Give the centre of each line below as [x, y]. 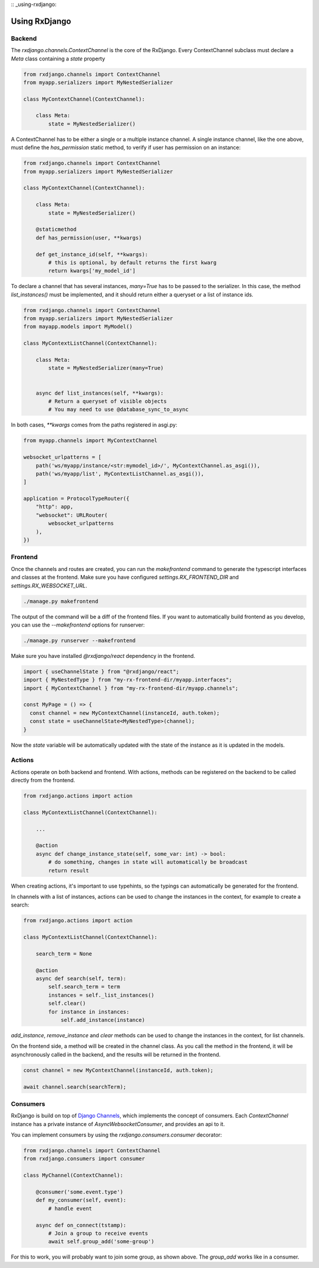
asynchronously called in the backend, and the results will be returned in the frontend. [116, 1054]
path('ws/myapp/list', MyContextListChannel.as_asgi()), [120, 474]
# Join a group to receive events [98, 1233]
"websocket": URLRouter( [72, 515]
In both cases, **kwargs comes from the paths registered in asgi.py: [94, 425]
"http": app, [55, 507]
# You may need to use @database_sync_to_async [118, 409]
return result [69, 870]
